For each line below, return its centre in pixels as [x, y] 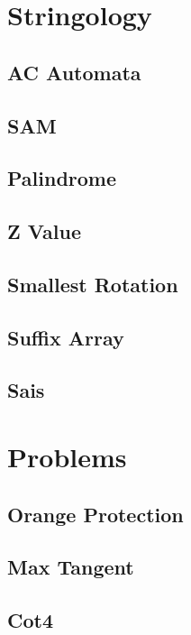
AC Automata [74, 72]
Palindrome [62, 178]
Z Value [44, 231]
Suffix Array [66, 337]
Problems [67, 457]
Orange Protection [95, 514]
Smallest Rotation [93, 284]
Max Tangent [71, 567]
